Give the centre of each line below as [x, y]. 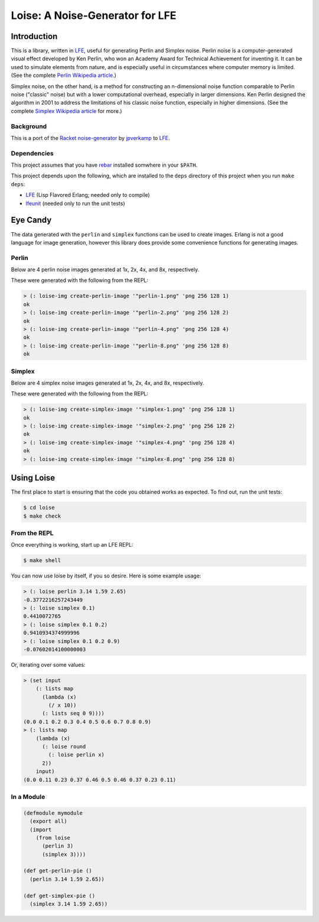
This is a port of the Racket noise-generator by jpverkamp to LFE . [91, 138]
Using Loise [33, 478]
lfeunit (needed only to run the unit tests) [75, 203]
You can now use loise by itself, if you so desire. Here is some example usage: [106, 576]
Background [29, 126]
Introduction [34, 36]
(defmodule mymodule [53, 813]
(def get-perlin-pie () [58, 871]
